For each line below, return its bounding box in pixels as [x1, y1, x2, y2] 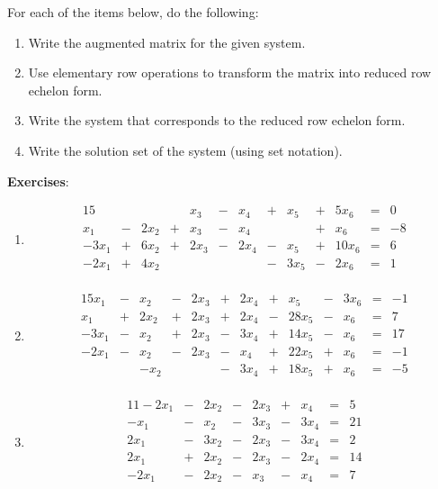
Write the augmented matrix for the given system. [28, 32, 306, 51]
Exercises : [7, 171, 69, 190]
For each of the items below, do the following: [7, 3, 259, 21]
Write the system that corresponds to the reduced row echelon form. [28, 111, 406, 130]
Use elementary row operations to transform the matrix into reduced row [28, 63, 432, 82]
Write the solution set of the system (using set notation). [28, 140, 343, 159]
